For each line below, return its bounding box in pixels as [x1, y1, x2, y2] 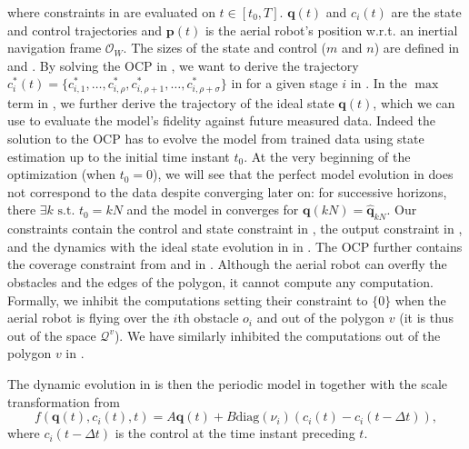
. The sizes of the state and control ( [123, 38, 327, 57]
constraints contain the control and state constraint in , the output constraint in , [7, 219, 463, 238]
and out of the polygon [256, 308, 385, 327]
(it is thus [399, 308, 454, 327]
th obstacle [177, 308, 239, 327]
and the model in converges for [126, 200, 299, 219]
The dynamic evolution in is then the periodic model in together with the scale [7, 374, 448, 393]
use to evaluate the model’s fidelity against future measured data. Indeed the [7, 111, 435, 130]
